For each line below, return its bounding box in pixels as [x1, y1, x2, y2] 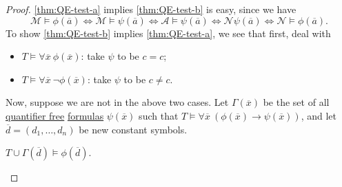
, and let [301, 108, 336, 122]
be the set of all [263, 95, 330, 109]
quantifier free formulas [6, 108, 104, 122]
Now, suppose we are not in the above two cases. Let [6, 95, 229, 109]
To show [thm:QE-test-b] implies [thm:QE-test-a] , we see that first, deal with [6, 25, 331, 40]
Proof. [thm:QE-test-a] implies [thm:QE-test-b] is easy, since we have [6, 2, 296, 16]
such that [139, 108, 179, 122]
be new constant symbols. [79, 122, 188, 136]
